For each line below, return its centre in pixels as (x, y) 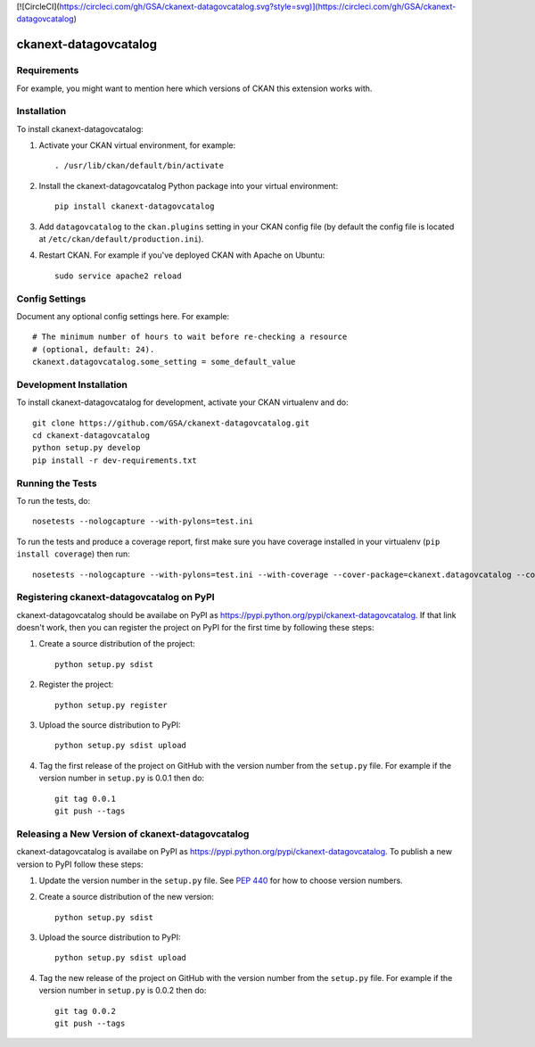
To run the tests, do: (53, 500)
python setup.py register (111, 705)
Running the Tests (57, 483)
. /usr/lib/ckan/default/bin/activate (140, 166)
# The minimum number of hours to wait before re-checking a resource (190, 337)
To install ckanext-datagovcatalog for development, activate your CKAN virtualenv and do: (182, 402)
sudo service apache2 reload (118, 276)
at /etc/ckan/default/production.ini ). (121, 239)
